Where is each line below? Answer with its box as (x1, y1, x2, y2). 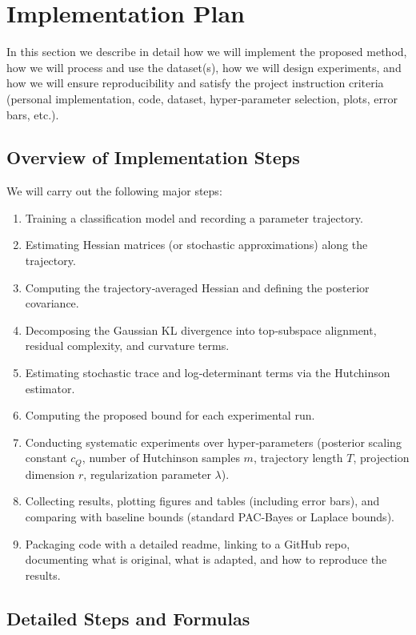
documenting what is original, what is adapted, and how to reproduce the (25, 551, 387, 568)
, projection (353, 449, 410, 466)
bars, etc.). (6, 106, 59, 123)
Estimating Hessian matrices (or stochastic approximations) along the (25, 236, 368, 253)
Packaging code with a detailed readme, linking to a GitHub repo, (25, 535, 350, 552)
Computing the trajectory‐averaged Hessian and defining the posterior (25, 279, 370, 295)
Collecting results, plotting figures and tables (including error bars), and (25, 492, 380, 509)
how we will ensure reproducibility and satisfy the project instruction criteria (6, 74, 384, 91)
